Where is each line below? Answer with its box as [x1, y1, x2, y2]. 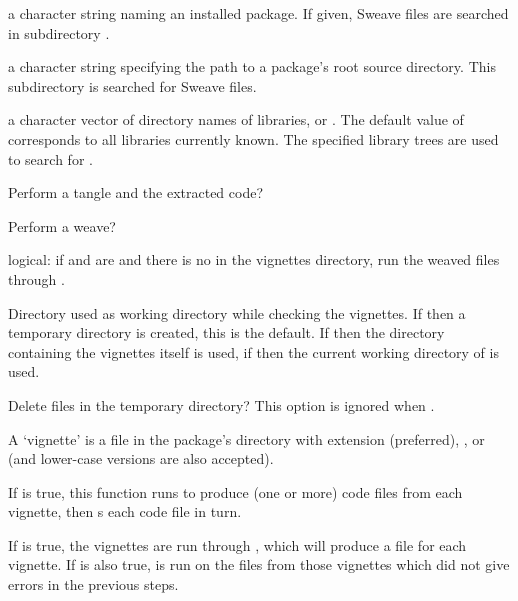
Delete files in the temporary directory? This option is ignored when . [8, 394, 435, 415]
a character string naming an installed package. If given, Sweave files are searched [8, 3, 509, 23]
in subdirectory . [8, 22, 110, 43]
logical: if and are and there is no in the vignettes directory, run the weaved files [8, 249, 500, 270]
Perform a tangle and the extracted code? [8, 182, 264, 203]
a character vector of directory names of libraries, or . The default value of [8, 109, 464, 130]
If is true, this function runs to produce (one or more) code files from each [8, 481, 463, 502]
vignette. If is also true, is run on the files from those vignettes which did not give [8, 554, 510, 575]
